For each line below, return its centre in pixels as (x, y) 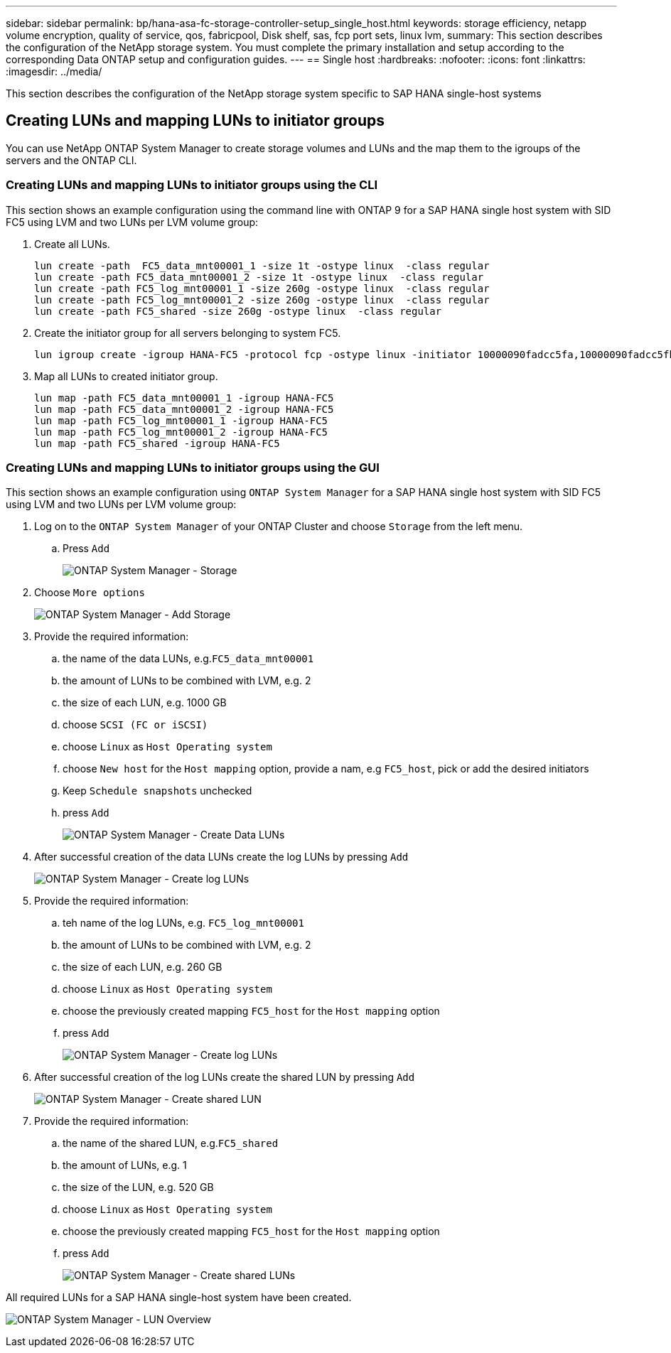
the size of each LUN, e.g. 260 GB (143, 967)
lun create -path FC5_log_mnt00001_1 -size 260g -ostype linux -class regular (262, 288)
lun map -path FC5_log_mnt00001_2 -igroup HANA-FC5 (181, 432)
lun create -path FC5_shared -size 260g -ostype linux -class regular (238, 311)
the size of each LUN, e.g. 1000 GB (145, 703)
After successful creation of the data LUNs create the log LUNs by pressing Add (221, 857)
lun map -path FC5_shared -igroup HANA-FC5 (157, 443)
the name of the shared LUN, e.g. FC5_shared (171, 1143)
